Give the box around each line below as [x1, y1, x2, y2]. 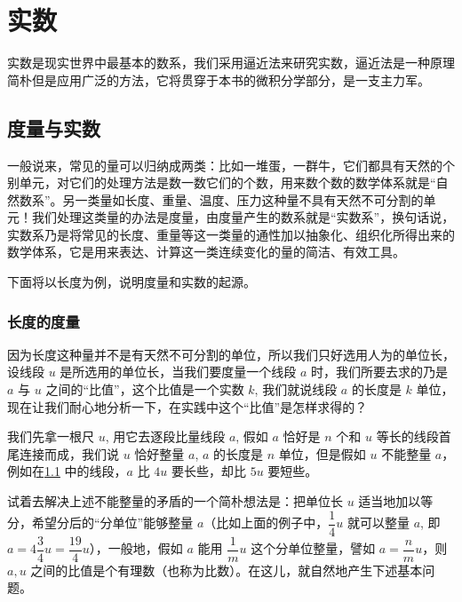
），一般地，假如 [89, 539, 183, 558]
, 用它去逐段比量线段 [105, 427, 226, 446]
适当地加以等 [358, 492, 434, 511]
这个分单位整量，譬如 [251, 539, 376, 558]
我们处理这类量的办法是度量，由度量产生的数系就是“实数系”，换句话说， [31, 208, 455, 226]
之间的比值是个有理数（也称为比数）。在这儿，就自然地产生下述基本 [30, 560, 423, 579]
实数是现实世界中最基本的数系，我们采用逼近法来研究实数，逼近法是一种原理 [7, 53, 455, 72]
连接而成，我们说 [19, 444, 119, 463]
